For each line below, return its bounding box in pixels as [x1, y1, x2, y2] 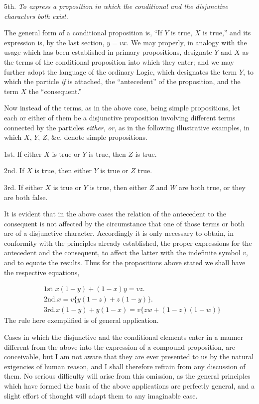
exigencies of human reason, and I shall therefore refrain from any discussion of [4, 361, 246, 371]
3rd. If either [4, 182, 43, 192]
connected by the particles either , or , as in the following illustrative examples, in [4, 122, 250, 132]
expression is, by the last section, [4, 37, 105, 47]
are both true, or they [178, 182, 246, 192]
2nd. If [4, 165, 24, 176]
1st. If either [4, 148, 42, 159]
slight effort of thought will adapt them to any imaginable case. [4, 390, 198, 401]
